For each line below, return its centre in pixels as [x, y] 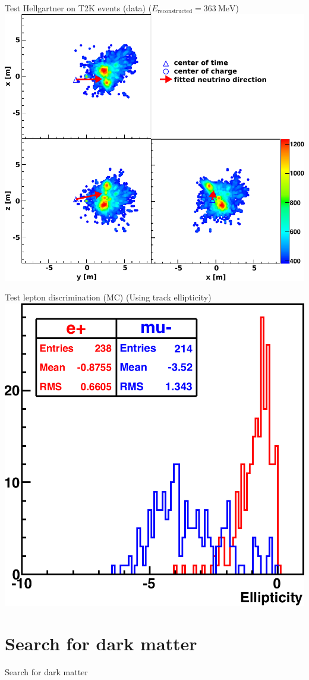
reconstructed [175, 12]
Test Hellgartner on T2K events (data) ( [78, 8]
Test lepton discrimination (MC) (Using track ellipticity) [108, 297]
